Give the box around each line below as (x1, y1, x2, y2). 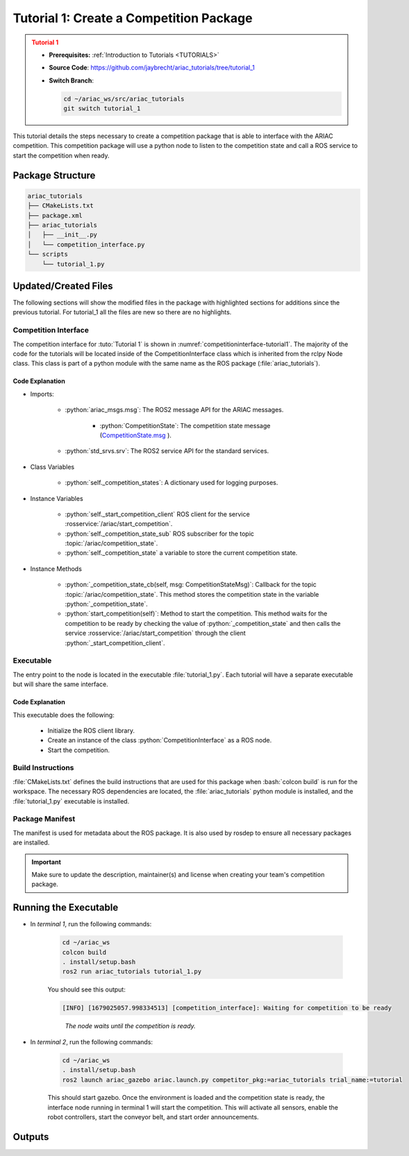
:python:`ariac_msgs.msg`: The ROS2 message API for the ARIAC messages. (65, 406, 284, 414)
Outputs (12, 1131, 49, 1143)
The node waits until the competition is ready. (65, 1022, 196, 1030)
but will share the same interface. (12, 680, 108, 688)
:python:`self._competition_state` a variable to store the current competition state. (65, 549, 298, 557)
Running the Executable (12, 902, 119, 914)
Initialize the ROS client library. (47, 726, 135, 735)
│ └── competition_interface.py (27, 240, 145, 248)
